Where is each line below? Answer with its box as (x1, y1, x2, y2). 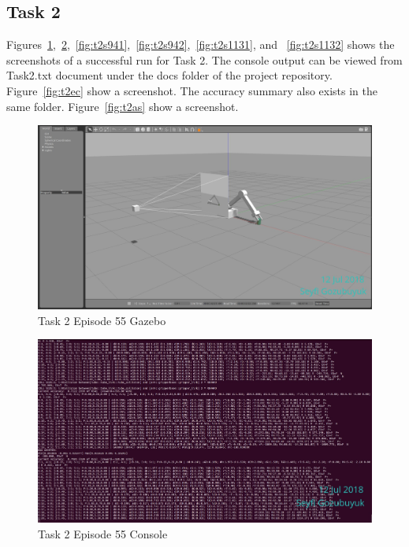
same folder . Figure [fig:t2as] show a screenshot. (6, 98, 239, 114)
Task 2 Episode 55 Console (38, 526, 168, 542)
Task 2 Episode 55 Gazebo (38, 312, 166, 328)
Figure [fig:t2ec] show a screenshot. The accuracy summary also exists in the (6, 82, 378, 98)
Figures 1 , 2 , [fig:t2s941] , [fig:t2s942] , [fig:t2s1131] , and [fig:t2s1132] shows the (6, 36, 395, 53)
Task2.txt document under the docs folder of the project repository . (6, 67, 333, 83)
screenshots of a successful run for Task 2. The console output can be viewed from (6, 51, 403, 68)
